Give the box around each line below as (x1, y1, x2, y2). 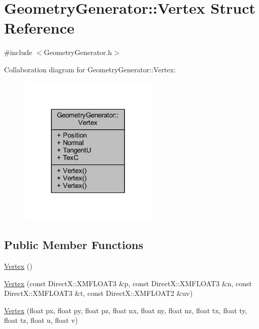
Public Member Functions (4, 237, 143, 253)
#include (4, 47, 33, 58)
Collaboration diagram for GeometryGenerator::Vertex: (4, 64, 176, 74)
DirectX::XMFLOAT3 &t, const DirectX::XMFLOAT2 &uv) (4, 288, 193, 298)
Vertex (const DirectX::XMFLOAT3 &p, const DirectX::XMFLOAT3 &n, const (4, 278, 252, 288)
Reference (4, 17, 75, 38)
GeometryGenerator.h (44, 47, 112, 58)
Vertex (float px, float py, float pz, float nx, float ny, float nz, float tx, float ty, (4, 305, 247, 315)
